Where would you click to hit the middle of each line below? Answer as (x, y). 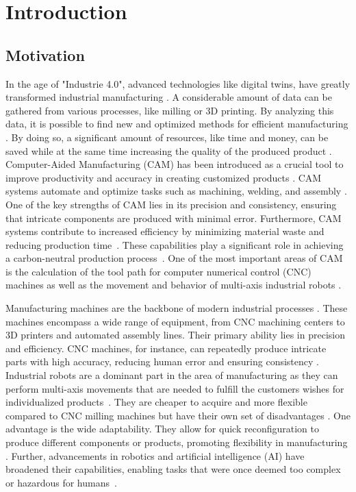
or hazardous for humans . (61, 482)
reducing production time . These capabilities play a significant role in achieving (175, 244)
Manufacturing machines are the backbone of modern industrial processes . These (177, 308)
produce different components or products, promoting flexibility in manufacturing (177, 442)
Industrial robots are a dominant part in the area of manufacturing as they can (172, 375)
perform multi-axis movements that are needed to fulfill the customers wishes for (175, 388)
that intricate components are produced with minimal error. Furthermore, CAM (174, 218)
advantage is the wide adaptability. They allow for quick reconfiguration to (162, 429)
